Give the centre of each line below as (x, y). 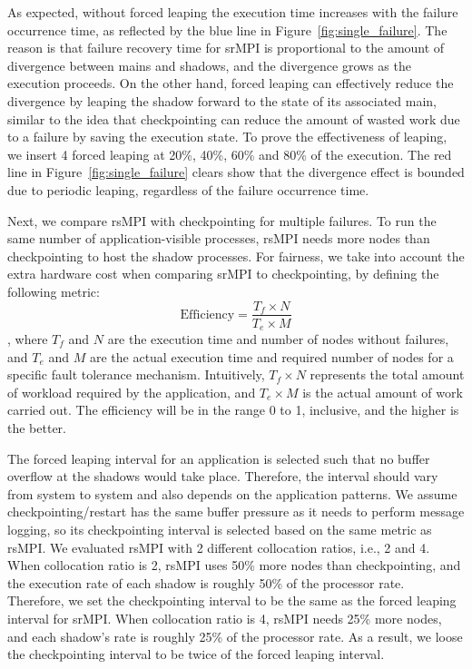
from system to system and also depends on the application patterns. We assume (232, 493)
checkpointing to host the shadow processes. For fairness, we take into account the (236, 256)
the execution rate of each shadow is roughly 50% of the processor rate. (206, 582)
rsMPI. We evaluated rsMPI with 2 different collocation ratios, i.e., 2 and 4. (219, 547)
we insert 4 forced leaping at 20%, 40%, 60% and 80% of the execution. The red (230, 154)
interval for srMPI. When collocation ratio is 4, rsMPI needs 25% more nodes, (225, 618)
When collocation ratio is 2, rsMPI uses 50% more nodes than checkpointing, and (234, 565)
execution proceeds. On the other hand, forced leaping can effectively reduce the (231, 83)
